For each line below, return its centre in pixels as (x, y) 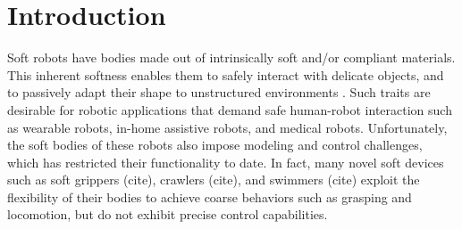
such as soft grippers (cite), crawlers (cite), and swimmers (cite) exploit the (214, 180)
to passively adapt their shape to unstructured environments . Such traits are (219, 92)
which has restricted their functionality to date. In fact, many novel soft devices (226, 162)
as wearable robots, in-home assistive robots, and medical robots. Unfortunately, (227, 127)
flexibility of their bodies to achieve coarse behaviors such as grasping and (210, 196)
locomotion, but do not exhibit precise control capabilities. (168, 214)
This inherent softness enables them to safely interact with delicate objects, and (226, 74)
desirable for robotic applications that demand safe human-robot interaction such (230, 109)
